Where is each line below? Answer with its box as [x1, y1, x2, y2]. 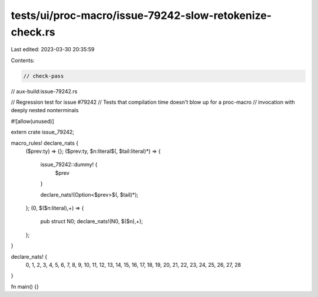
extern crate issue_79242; [11, 129, 75, 136]
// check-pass [23, 73, 64, 79]
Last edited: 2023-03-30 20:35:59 [11, 46, 95, 53]
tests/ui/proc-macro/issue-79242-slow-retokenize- [11, 9, 272, 22]
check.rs [11, 25, 55, 38]
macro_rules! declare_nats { [11, 139, 79, 146]
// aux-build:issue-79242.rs [11, 87, 78, 94]
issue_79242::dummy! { [40, 161, 98, 168]
